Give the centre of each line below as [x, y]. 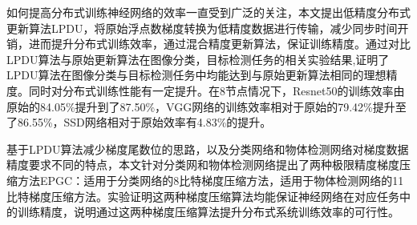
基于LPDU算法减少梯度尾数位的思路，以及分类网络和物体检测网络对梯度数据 [208, 149]
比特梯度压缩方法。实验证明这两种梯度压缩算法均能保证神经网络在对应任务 [203, 196]
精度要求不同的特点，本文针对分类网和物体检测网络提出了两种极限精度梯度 [203, 165]
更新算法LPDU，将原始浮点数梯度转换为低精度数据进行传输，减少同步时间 [202, 28]
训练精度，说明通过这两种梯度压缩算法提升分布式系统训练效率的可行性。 [208, 212]
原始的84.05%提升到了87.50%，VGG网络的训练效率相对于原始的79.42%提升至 [206, 106]
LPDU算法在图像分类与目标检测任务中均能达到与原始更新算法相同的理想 [196, 75]
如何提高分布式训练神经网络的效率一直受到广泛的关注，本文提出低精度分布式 [208, 12]
